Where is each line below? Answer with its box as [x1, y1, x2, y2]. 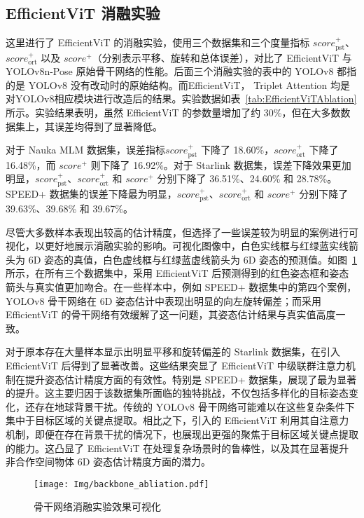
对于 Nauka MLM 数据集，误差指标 [6, 142, 166, 157]
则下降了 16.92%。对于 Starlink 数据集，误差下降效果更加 [90, 157, 351, 172]
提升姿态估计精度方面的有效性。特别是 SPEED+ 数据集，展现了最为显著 [24, 372, 357, 386]
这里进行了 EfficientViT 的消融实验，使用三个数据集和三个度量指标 [6, 35, 310, 50]
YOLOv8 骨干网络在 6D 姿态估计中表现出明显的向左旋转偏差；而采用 [6, 293, 322, 308]
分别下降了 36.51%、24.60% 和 [157, 171, 293, 186]
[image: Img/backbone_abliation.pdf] [34, 479, 209, 489]
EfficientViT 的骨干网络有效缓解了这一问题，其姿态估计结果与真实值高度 [6, 307, 336, 322]
